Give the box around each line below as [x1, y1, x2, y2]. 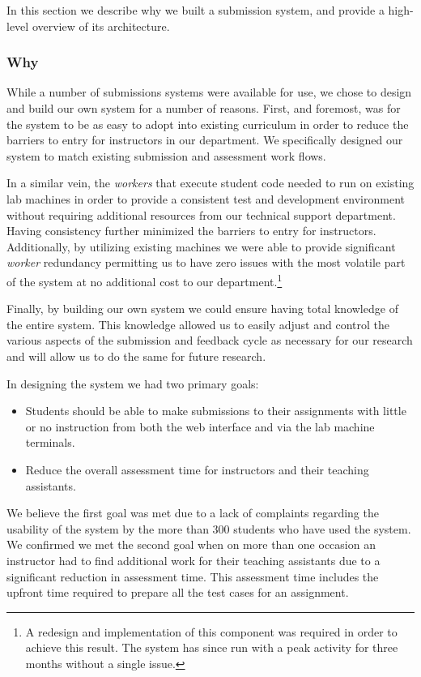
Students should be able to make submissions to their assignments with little [25, 402, 406, 419]
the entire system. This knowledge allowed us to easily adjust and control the [6, 315, 390, 332]
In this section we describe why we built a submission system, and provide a [6, 2, 385, 18]
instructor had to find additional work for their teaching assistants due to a [6, 551, 381, 568]
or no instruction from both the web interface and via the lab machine [25, 418, 375, 435]
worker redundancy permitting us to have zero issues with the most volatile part [6, 254, 406, 271]
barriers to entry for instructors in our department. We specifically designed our [6, 131, 403, 148]
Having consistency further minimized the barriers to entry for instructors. [6, 222, 376, 239]
